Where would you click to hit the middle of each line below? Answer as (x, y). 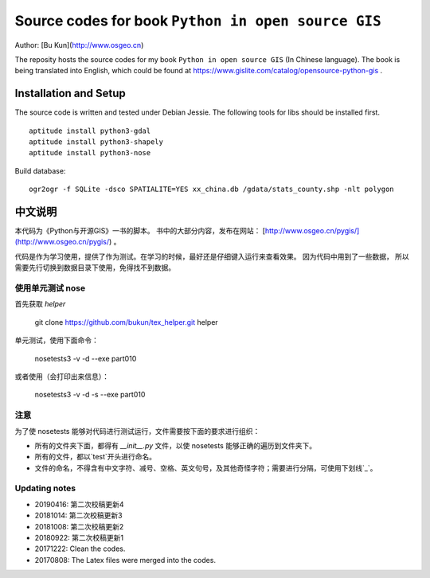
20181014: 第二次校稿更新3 (78, 516)
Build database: (40, 170)
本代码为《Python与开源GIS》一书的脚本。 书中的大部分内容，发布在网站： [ (140, 231)
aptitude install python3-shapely (96, 142)
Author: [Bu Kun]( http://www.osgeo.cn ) (79, 45)
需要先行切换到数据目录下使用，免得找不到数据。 (95, 268)
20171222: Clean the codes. (80, 549)
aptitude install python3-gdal (90, 131)
